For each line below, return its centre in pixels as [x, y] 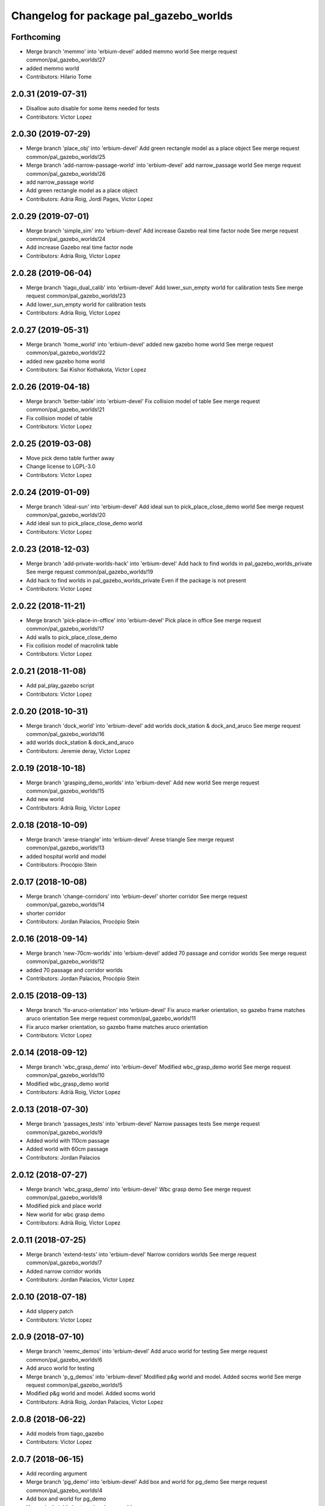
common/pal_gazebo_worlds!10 [65, 1075]
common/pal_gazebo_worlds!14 [65, 905]
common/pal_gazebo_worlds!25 [66, 157]
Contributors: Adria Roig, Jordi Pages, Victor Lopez [90, 199]
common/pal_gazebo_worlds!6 [64, 1360]
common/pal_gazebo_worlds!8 [64, 1198]
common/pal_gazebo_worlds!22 [66, 353]
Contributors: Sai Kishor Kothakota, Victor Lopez [86, 370]
